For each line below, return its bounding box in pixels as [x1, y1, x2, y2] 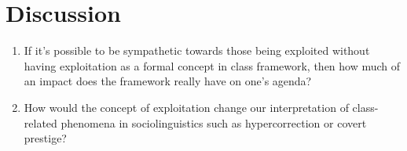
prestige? [24, 130, 67, 146]
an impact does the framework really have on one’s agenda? [24, 73, 312, 89]
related [24, 114, 57, 131]
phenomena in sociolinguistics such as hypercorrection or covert [60, 114, 367, 131]
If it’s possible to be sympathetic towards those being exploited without [24, 42, 370, 59]
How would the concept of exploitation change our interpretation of [24, 99, 349, 115]
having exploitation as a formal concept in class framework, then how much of [24, 57, 401, 74]
